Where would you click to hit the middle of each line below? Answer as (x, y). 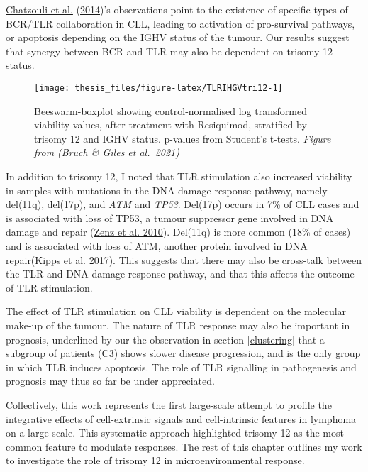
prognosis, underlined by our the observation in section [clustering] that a (165, 339)
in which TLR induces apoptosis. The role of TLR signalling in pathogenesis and (181, 367)
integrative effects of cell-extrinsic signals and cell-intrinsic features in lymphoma (181, 418)
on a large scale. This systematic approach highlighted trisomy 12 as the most (175, 433)
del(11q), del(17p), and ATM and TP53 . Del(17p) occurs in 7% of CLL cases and (183, 204)
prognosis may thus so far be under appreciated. (110, 381)
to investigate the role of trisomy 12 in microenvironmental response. (155, 460)
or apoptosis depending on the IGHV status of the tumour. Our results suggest (178, 37)
